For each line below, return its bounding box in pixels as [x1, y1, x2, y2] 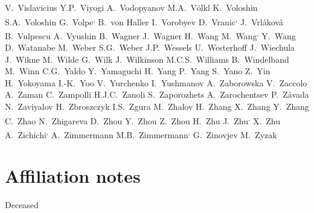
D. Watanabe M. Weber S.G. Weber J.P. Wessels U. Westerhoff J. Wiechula [5, 41, 295, 54]
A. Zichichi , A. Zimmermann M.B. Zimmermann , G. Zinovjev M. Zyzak [5, 126, 277, 141]
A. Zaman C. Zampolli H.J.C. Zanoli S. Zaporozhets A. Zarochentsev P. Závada [5, 88, 309, 101]
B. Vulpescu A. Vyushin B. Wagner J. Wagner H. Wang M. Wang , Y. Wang [5, 27, 296, 42]
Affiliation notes [5, 164, 141, 188]
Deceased [5, 199, 39, 211]
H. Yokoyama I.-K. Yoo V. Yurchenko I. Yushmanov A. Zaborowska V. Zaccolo [5, 76, 307, 89]
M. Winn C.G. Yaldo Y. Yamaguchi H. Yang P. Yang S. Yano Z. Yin [5, 65, 271, 77]
